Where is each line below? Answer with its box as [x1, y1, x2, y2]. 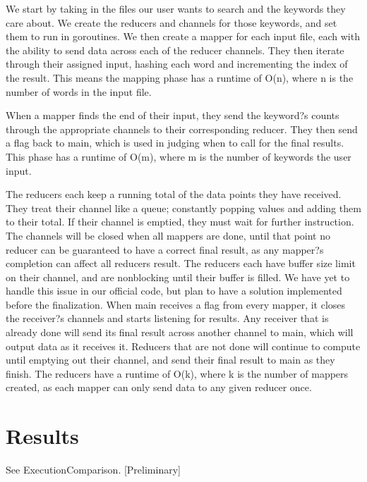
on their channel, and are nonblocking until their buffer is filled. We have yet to [6, 269, 350, 284]
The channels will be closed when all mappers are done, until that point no [6, 228, 330, 242]
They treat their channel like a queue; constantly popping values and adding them [6, 200, 361, 215]
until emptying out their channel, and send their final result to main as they [6, 352, 335, 367]
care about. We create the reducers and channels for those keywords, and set [6, 15, 337, 30]
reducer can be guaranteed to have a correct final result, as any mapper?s [6, 242, 324, 257]
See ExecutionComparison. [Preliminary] [6, 462, 181, 477]
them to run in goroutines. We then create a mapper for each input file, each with [6, 29, 360, 44]
